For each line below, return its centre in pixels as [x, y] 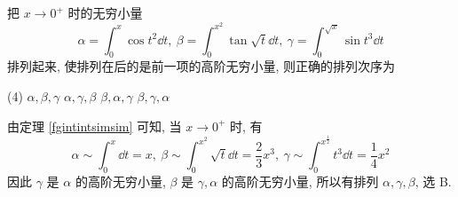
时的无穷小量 [105, 12]
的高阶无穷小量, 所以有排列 [300, 181]
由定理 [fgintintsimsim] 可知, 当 [95, 126]
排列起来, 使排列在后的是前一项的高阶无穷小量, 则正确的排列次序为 [201, 66]
